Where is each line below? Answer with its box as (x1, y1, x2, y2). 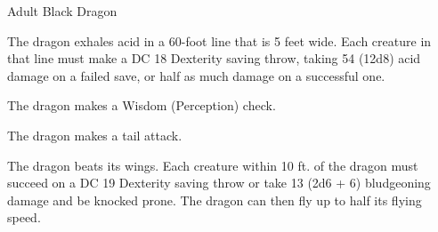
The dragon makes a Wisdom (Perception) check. (7, 96, 276, 115)
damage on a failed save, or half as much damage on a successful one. (7, 66, 385, 84)
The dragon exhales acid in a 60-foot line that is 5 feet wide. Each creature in (7, 31, 432, 50)
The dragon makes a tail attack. (7, 125, 182, 144)
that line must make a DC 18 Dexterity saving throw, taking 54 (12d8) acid (7, 49, 421, 68)
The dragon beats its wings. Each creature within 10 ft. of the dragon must (7, 156, 418, 174)
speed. (7, 208, 41, 227)
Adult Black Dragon (7, 2, 118, 20)
